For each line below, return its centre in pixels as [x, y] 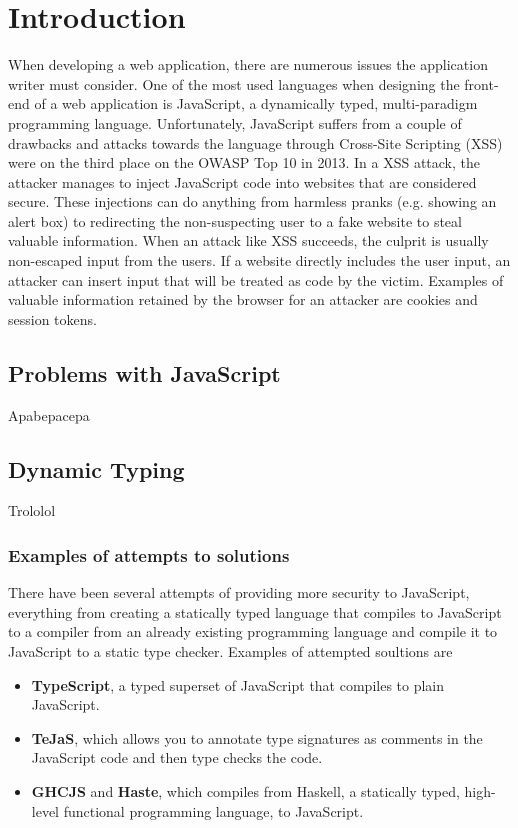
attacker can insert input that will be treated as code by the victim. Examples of [256, 279]
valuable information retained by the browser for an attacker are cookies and [243, 299]
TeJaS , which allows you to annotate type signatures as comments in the [257, 737]
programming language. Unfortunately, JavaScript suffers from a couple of [235, 122]
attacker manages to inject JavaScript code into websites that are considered [242, 181]
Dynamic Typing [96, 468]
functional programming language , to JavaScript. [213, 810]
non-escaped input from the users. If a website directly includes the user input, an [259, 260]
